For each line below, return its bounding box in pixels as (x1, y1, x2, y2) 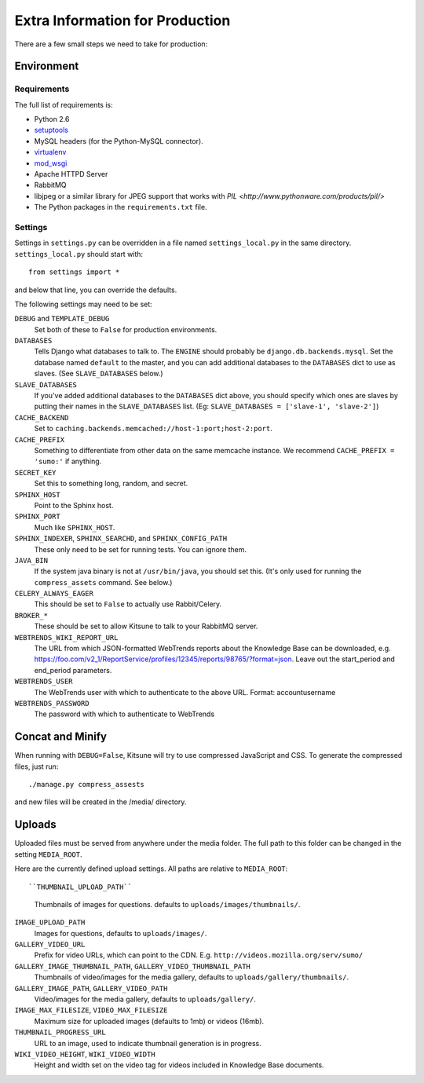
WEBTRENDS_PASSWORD (14, 699, 90, 708)
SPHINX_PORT (14, 512, 60, 521)
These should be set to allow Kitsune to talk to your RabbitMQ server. (34, 621, 258, 631)
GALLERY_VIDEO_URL (14, 940, 86, 949)
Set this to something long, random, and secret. (34, 479, 188, 488)
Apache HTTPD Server (34, 170, 108, 179)
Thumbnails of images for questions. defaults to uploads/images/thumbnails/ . (34, 899, 301, 909)
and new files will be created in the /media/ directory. (14, 797, 187, 807)
